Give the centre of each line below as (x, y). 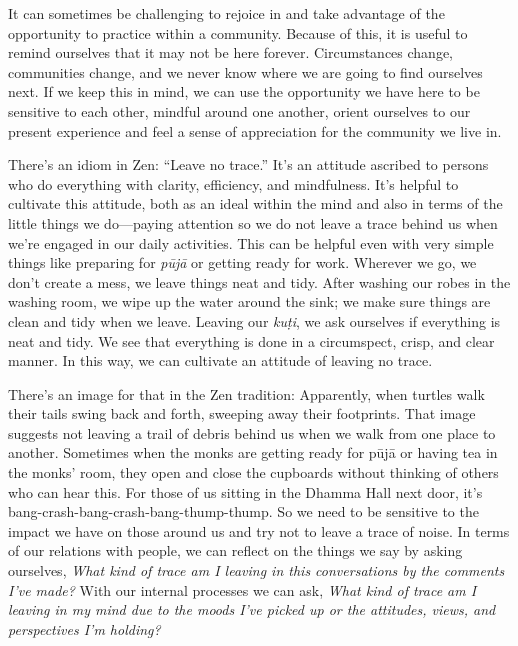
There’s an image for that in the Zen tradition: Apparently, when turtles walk (246, 393)
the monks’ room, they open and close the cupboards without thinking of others (253, 472)
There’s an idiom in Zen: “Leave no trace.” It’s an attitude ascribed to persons (248, 164)
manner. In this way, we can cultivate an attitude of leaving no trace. (220, 360)
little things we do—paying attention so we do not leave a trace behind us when (253, 222)
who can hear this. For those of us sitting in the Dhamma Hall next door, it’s (245, 491)
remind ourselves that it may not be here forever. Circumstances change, (231, 52)
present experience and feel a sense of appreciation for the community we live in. (255, 130)
